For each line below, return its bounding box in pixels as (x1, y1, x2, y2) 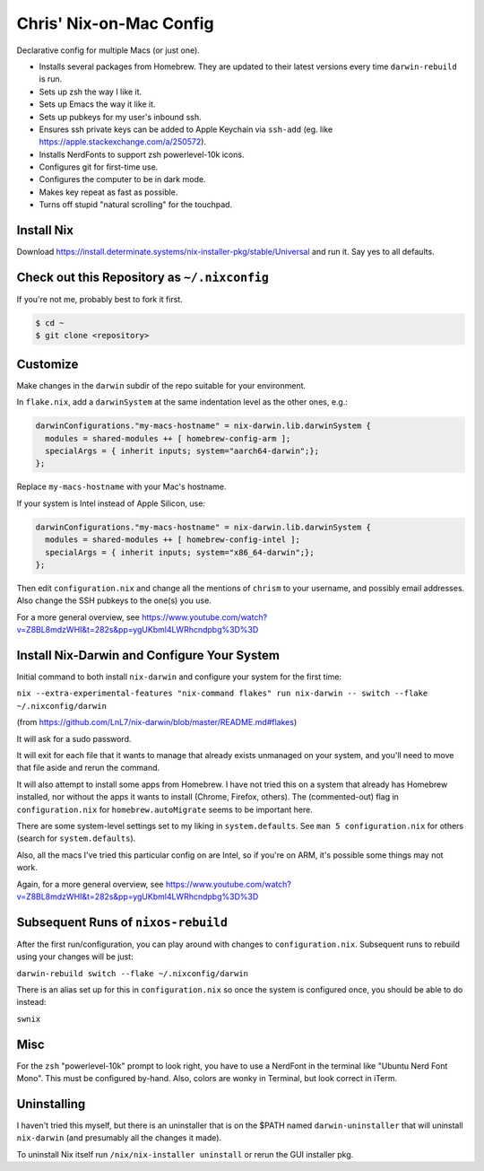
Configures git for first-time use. (39, 162, 159, 172)
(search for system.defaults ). (16, 833, 136, 843)
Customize (16, 356, 79, 371)
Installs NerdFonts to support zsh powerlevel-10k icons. (39, 149, 245, 160)
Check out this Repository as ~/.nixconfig (16, 269, 269, 284)
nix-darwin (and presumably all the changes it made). (16, 1132, 222, 1143)
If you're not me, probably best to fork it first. (16, 294, 183, 305)
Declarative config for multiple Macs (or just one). (16, 45, 201, 56)
